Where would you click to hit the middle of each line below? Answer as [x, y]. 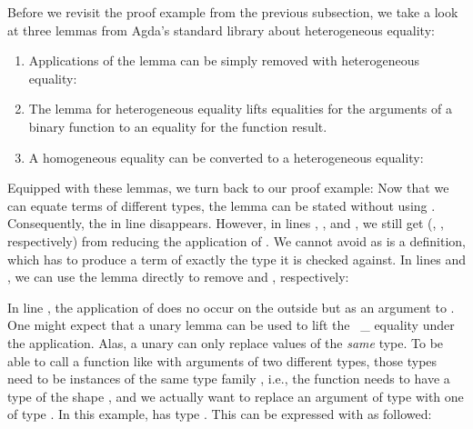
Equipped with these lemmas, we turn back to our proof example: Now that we [228, 188]
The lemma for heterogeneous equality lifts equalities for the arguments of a [240, 109]
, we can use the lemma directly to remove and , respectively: [178, 277]
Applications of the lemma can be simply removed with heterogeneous [224, 60]
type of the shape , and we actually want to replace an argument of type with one [236, 396]
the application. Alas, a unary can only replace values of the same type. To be [226, 342]
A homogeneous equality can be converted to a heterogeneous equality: [226, 157]
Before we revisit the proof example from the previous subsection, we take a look [233, 12]
